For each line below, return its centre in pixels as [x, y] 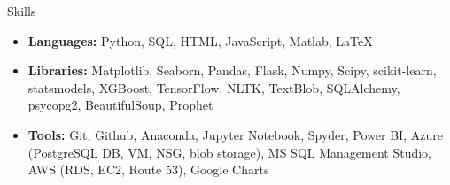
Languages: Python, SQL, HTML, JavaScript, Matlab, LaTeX [200, 40]
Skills [22, 11]
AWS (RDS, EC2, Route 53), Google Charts [148, 170]
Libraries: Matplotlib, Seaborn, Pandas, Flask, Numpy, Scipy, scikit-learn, [232, 70]
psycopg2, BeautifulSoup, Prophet [120, 105]
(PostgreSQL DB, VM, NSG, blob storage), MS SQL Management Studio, [229, 152]
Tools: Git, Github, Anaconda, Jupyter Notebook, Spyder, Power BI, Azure [235, 134]
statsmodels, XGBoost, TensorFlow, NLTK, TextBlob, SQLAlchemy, [214, 87]
